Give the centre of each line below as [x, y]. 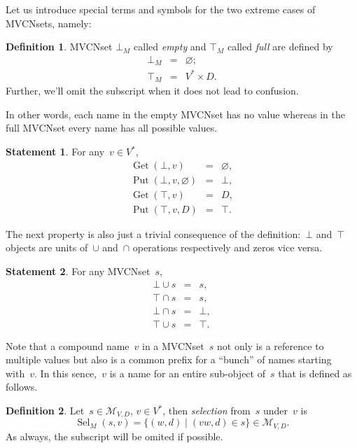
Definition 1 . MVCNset [59, 47]
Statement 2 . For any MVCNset [78, 271]
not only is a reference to [271, 345]
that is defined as [315, 373]
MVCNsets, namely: [49, 23]
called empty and [170, 47]
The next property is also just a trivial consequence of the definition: [153, 233]
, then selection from [206, 411]
